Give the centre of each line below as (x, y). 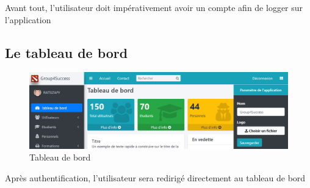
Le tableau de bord (67, 52)
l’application (28, 19)
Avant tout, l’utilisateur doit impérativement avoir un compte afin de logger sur (154, 7)
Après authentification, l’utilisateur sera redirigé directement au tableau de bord (155, 178)
